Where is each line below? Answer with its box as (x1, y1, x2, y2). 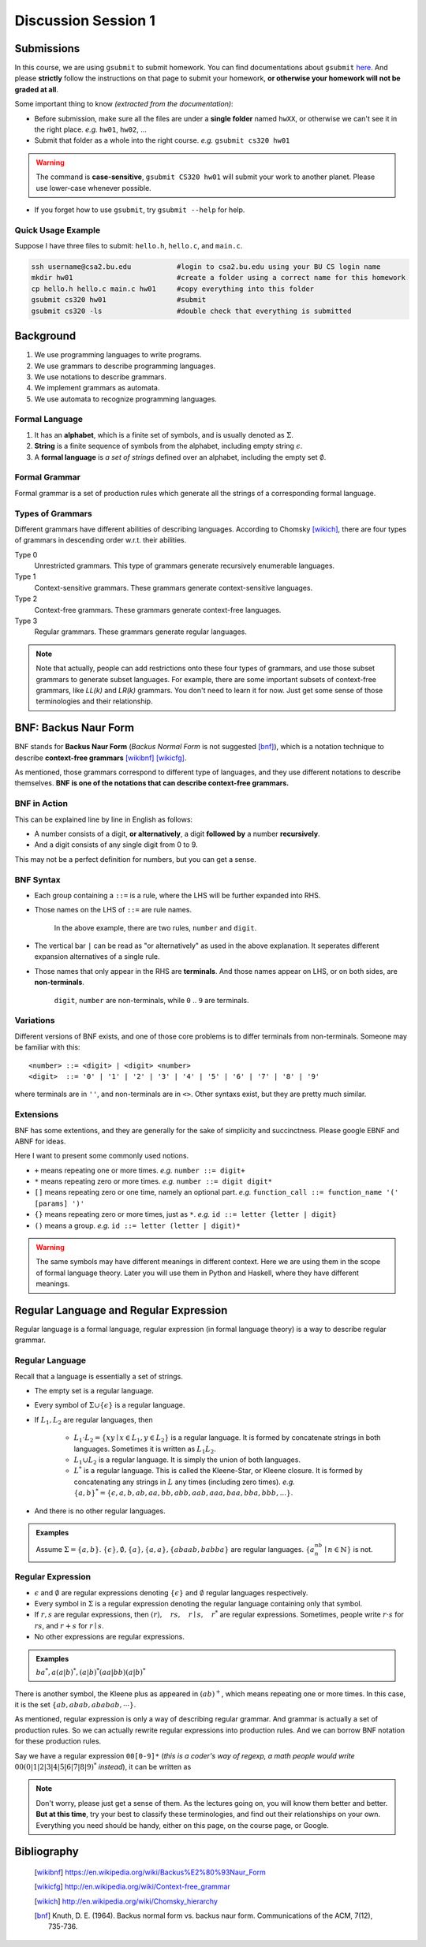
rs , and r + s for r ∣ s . (34, 1621, 104, 1630)
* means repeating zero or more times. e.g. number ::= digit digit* (34, 1177, 272, 1186)
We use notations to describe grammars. (34, 371, 167, 382)
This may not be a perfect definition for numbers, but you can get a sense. (14, 854, 256, 863)
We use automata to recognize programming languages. (34, 394, 217, 404)
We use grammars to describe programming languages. (34, 361, 216, 371)
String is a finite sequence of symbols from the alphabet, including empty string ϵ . (34, 442, 303, 451)
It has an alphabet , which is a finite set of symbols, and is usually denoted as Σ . (34, 430, 293, 439)
